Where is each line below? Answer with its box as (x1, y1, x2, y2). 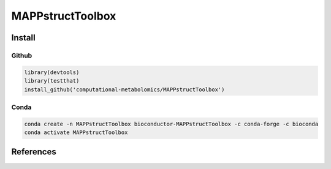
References (11, 147, 56, 157)
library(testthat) (24, 77, 80, 85)
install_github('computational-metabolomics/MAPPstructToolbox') (24, 86, 225, 93)
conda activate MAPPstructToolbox (24, 129, 128, 136)
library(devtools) (24, 69, 80, 76)
